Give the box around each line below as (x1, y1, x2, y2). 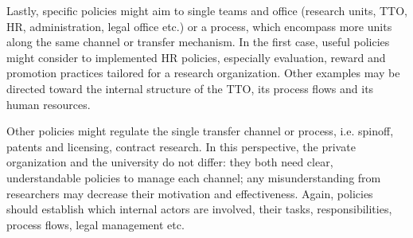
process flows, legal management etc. (6, 216, 185, 232)
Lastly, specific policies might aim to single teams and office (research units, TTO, (6, 2, 407, 18)
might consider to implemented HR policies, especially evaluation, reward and (6, 49, 386, 65)
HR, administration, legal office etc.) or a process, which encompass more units (6, 18, 392, 34)
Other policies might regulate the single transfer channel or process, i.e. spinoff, (6, 123, 394, 139)
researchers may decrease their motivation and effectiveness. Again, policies (6, 185, 373, 201)
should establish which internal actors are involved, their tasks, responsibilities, (6, 201, 392, 217)
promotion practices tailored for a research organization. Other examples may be (6, 64, 400, 81)
